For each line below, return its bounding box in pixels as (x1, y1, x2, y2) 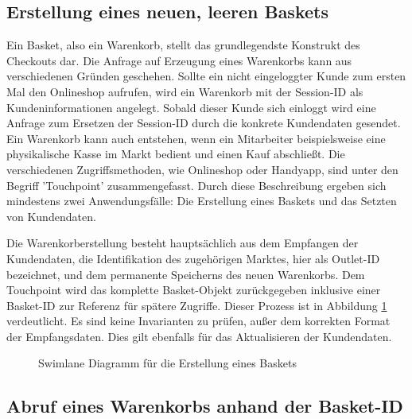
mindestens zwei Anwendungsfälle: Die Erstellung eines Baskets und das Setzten (6, 192, 397, 209)
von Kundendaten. (6, 208, 96, 224)
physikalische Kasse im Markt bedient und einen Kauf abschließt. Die (6, 145, 345, 162)
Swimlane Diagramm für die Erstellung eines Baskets (38, 355, 297, 371)
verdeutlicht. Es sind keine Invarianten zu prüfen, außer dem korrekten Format (6, 312, 391, 329)
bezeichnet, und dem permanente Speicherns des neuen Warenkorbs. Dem (6, 266, 365, 282)
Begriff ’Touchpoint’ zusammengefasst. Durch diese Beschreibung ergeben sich (6, 177, 387, 193)
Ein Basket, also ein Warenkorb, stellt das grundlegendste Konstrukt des (6, 37, 360, 53)
